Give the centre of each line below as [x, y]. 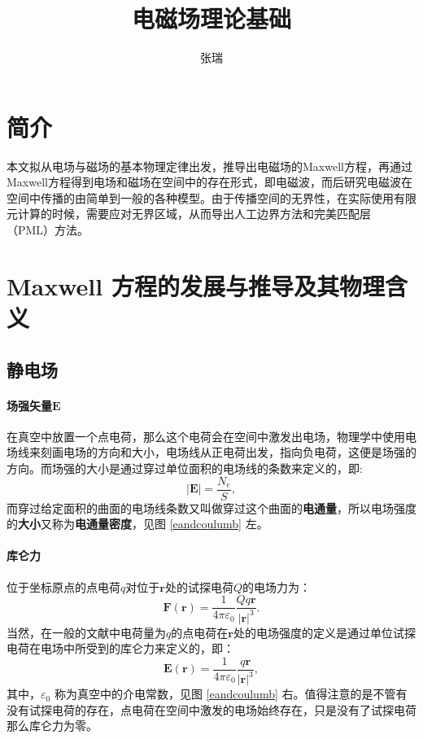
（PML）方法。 [48, 230]
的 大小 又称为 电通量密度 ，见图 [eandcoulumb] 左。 [137, 524]
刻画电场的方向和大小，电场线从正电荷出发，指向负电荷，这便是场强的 [228, 452]
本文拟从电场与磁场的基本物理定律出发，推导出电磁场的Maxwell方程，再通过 [209, 166]
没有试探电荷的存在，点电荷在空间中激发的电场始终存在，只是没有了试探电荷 [211, 709]
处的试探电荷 [199, 586]
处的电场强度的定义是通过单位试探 [324, 632]
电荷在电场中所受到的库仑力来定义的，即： [120, 648]
